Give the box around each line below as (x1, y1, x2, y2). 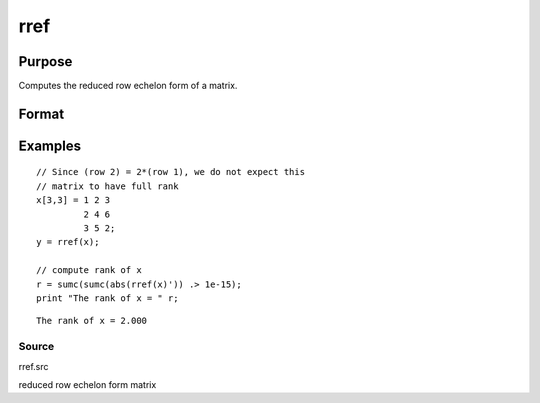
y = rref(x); (36, 236, 100, 248)
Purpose (18, 53, 73, 70)
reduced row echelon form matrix (18, 378, 157, 390)
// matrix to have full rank (36, 180, 179, 192)
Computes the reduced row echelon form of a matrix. (18, 80, 238, 92)
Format (18, 105, 65, 122)
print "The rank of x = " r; (36, 293, 179, 304)
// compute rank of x (36, 265, 142, 276)
